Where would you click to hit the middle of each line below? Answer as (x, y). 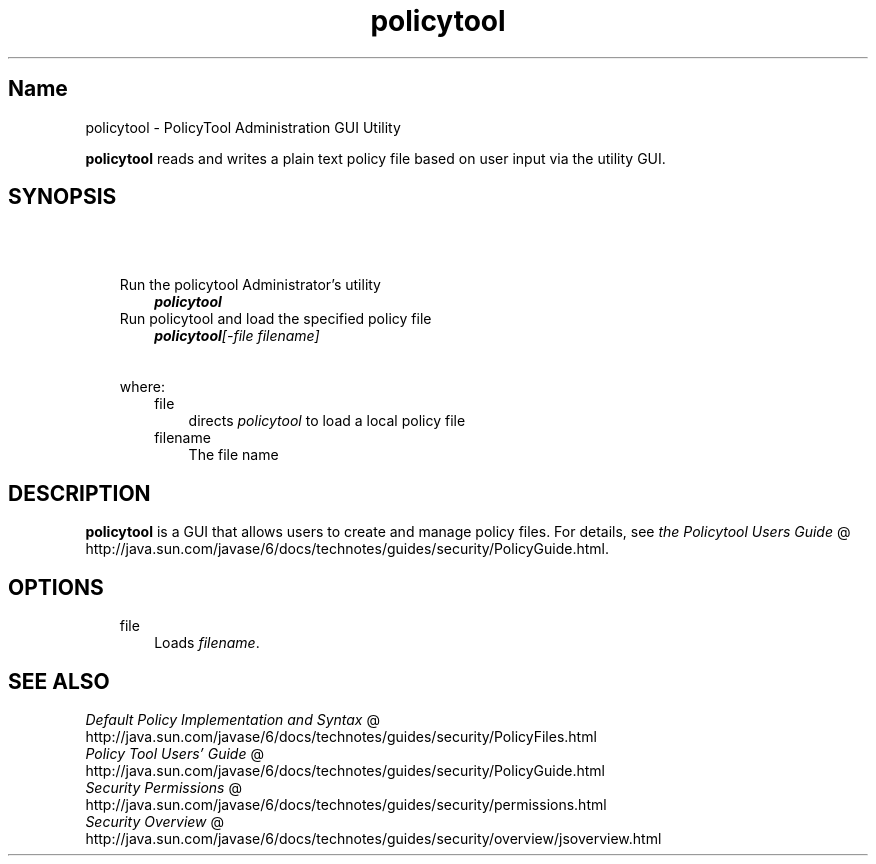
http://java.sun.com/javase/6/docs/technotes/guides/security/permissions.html (346, 804)
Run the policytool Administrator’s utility (250, 285)
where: (142, 387)
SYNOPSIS (62, 197)
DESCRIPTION (79, 493)
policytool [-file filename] (237, 336)
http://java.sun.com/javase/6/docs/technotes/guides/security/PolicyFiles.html (341, 736)
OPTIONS (56, 587)
